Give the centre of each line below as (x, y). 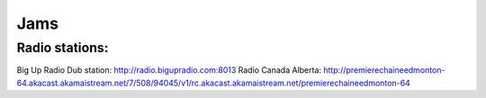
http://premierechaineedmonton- (384, 70)
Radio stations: (63, 48)
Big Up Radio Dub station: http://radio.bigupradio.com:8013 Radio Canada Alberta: (169, 70)
